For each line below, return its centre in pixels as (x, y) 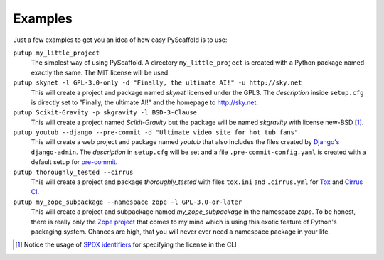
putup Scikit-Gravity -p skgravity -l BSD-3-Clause (105, 113)
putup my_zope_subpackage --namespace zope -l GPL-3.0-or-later (128, 202)
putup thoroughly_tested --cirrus (73, 172)
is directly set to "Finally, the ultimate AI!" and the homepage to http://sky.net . (145, 102)
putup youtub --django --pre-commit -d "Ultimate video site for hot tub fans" (156, 132)
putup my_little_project (56, 53)
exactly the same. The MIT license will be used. (100, 72)
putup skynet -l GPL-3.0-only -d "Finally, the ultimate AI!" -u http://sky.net (158, 83)
